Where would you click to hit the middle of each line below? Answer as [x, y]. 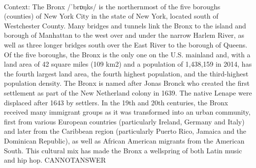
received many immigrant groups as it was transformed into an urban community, [127, 112]
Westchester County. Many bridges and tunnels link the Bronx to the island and [125, 25]
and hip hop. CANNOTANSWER [55, 160]
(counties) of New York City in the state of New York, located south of [111, 16]
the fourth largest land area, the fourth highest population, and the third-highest [126, 73]
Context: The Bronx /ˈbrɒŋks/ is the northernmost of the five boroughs [112, 6]
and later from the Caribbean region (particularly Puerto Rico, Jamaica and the [125, 131]
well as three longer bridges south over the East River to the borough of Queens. [126, 44]
